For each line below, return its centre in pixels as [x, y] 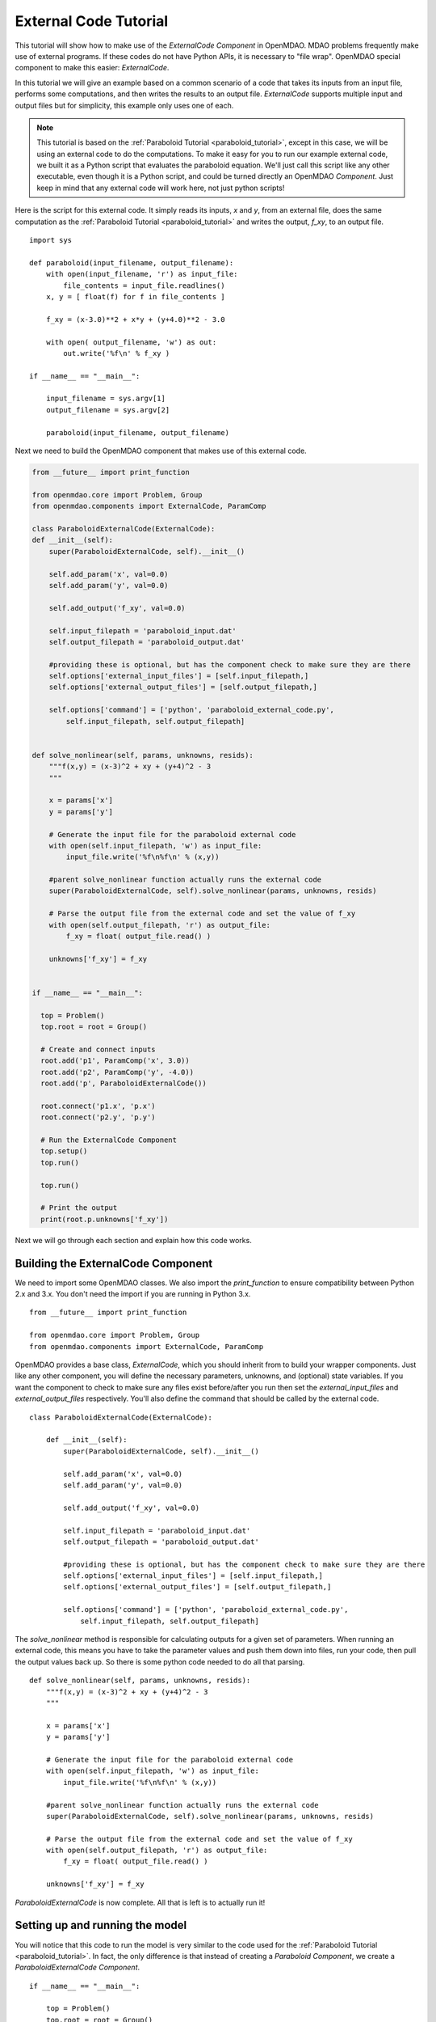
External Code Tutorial [92, 21]
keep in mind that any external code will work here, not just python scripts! [161, 188]
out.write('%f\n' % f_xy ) [117, 353]
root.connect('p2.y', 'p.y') [99, 1117]
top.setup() [64, 1151]
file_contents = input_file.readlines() [144, 286]
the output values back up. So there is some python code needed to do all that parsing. [160, 1661]
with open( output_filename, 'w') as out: [131, 342]
